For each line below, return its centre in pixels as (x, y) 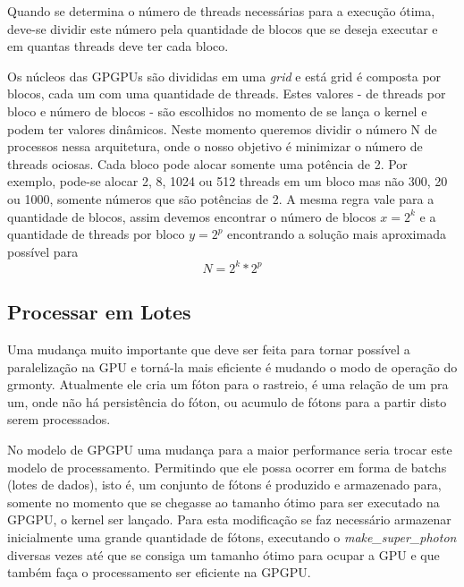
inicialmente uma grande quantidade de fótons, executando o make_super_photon (232, 536)
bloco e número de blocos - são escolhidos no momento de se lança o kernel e (217, 111)
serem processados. (59, 419)
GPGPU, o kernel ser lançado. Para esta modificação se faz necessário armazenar (229, 519)
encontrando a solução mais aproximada (337, 234)
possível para (43, 251)
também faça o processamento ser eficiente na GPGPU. (159, 572)
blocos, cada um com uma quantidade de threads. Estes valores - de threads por (227, 94)
